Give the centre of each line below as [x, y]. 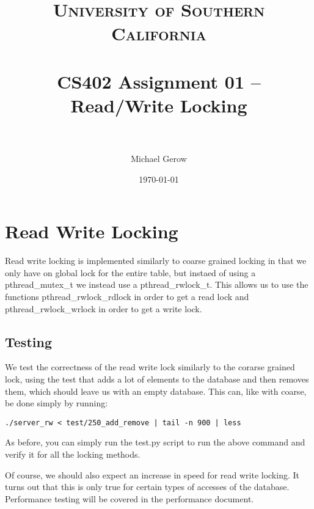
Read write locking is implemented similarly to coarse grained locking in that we [156, 261]
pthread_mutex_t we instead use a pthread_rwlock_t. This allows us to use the [157, 284]
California [159, 33]
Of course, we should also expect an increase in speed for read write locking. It [152, 474]
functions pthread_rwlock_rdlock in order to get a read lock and [127, 296]
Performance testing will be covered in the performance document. [130, 498]
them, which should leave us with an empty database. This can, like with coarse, [156, 391]
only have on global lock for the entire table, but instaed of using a [130, 272]
